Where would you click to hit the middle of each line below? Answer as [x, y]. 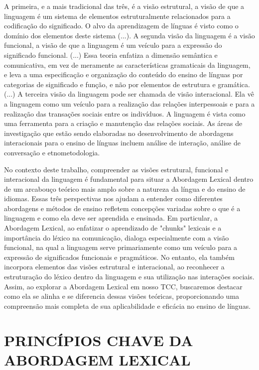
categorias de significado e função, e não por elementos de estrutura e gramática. [127, 84]
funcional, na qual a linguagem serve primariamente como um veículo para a [121, 247]
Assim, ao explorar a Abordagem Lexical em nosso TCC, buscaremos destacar [123, 286]
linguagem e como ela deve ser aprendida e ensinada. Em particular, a [111, 218]
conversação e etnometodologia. [52, 152]
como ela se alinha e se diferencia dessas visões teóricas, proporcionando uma [122, 296]
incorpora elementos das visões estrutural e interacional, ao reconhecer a [114, 267]
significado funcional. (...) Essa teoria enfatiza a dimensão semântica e [111, 55]
